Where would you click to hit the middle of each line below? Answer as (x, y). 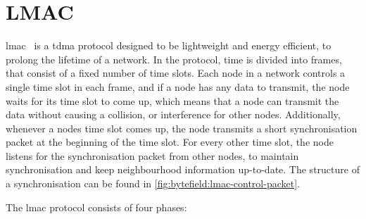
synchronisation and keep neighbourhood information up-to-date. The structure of (183, 169)
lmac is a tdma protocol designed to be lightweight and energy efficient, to (169, 45)
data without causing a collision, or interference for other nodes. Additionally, (173, 114)
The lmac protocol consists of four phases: (96, 207)
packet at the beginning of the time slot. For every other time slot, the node (170, 142)
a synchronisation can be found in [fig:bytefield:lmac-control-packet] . (153, 183)
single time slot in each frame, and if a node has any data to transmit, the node (178, 86)
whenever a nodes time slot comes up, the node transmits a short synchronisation (182, 128)
